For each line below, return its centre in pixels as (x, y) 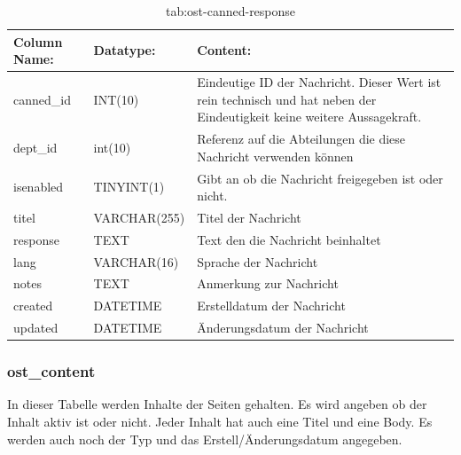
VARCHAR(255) (139, 217)
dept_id (35, 147)
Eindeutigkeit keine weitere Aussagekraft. (309, 117)
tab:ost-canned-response (230, 11)
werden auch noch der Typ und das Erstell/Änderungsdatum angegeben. (205, 439)
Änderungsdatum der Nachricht (283, 328)
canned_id (42, 99)
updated (36, 328)
